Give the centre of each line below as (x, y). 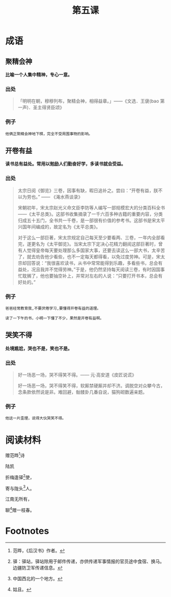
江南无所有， (19, 499)
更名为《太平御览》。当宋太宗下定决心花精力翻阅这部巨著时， (95, 244)
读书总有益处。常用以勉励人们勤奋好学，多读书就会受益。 (65, 164)
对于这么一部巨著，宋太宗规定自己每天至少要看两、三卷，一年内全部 (89, 237)
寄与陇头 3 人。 (20, 488)
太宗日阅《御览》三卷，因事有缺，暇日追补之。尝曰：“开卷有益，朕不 (90, 190)
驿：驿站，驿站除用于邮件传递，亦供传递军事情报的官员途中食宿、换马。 (88, 561)
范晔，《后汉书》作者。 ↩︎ (39, 550)
